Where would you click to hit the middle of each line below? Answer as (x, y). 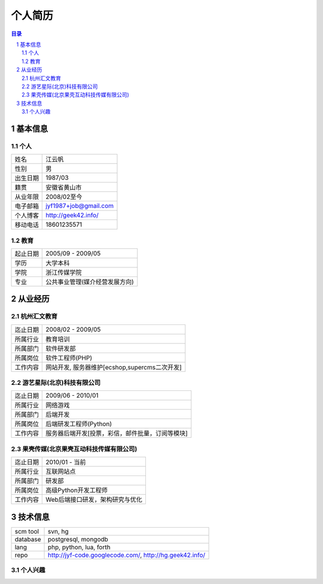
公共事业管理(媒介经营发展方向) (90, 282)
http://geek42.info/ (72, 215)
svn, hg (58, 531)
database (28, 539)
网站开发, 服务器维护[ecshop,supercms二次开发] (114, 367)
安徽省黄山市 (64, 188)
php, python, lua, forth (79, 547)
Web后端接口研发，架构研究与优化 (94, 499)
